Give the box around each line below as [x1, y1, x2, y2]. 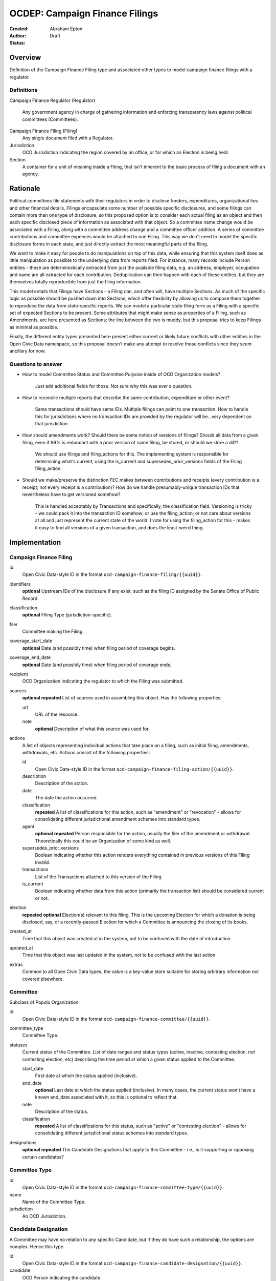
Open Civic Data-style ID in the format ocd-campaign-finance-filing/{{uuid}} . [22, 571, 202, 577]
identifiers [9, 581, 31, 587]
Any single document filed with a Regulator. [22, 135, 114, 141]
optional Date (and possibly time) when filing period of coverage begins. [22, 645, 176, 651]
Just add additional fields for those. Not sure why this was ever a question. [35, 383, 193, 389]
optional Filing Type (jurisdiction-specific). [22, 612, 112, 618]
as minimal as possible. [9, 324, 59, 330]
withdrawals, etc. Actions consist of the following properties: [22, 749, 150, 755]
